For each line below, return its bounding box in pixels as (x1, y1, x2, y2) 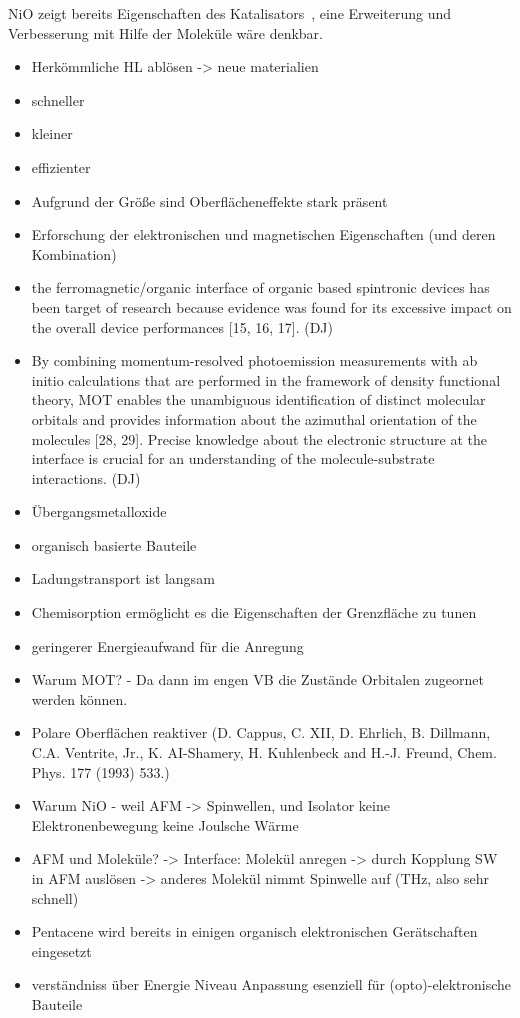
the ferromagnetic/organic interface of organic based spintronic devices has (31, 277, 490, 298)
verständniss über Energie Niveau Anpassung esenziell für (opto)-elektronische (31, 974, 512, 995)
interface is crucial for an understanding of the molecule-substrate (31, 448, 435, 469)
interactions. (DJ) (31, 467, 141, 488)
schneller (31, 89, 85, 110)
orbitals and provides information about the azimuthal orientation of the (31, 408, 477, 429)
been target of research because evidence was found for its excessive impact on (31, 296, 512, 317)
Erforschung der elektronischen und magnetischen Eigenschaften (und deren (31, 224, 496, 245)
